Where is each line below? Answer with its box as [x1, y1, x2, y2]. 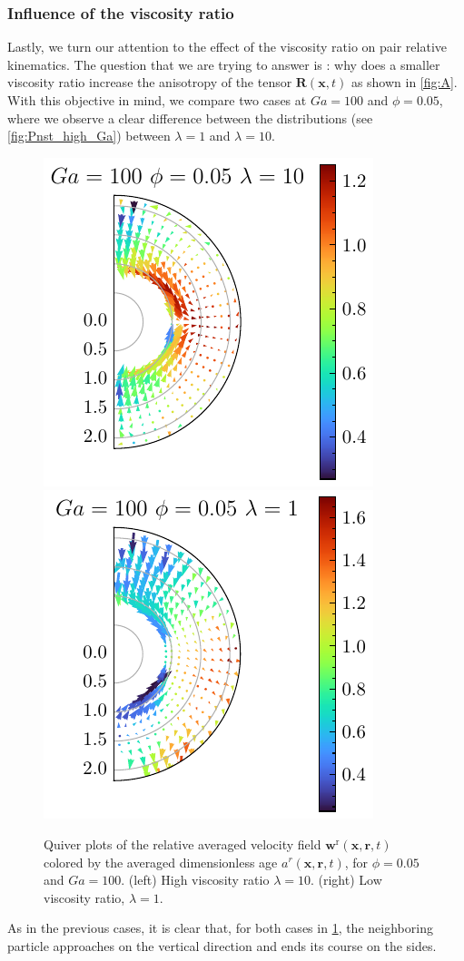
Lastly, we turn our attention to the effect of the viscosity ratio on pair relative [7, 37, 447, 56]
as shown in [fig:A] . [350, 73, 458, 92]
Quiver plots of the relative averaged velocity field [44, 834, 321, 853]
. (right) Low [310, 870, 382, 889]
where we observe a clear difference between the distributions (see [7, 108, 373, 127]
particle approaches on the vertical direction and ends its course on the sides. [7, 936, 437, 955]
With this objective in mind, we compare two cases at [7, 91, 307, 109]
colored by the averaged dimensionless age [44, 852, 278, 871]
